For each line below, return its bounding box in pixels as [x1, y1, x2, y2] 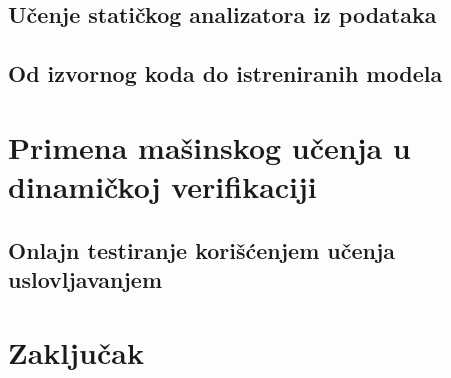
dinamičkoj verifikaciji [8, 165, 317, 206]
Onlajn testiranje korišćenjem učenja [8, 234, 396, 265]
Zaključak [8, 332, 144, 373]
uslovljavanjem [8, 263, 163, 294]
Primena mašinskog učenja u [8, 126, 411, 167]
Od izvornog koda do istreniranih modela [8, 58, 443, 89]
